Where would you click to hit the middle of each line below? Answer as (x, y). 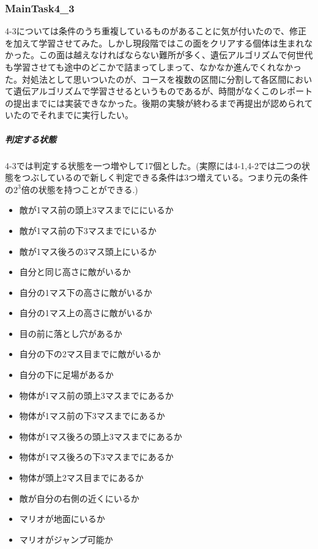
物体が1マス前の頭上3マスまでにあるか (96, 395)
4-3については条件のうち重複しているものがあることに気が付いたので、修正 (156, 31)
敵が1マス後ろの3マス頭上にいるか (88, 251)
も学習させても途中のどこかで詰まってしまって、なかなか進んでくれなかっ (153, 67)
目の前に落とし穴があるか (71, 333)
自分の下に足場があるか (66, 375)
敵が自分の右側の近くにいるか (79, 498)
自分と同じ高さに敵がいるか (75, 272)
